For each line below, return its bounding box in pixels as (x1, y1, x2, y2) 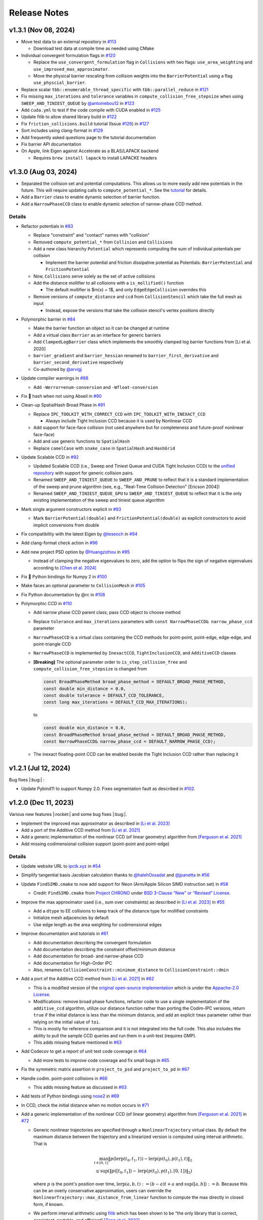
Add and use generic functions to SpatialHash (33, 438, 130, 444)
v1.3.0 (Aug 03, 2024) (9, 167, 77, 176)
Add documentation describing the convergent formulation (33, 939, 151, 945)
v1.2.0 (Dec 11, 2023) (9, 798, 74, 807)
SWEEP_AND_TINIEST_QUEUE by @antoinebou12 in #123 (21, 100, 135, 106)
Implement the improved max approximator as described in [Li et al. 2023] (21, 820, 170, 826)
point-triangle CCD (33, 641, 72, 647)
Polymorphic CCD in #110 (21, 601, 73, 607)
